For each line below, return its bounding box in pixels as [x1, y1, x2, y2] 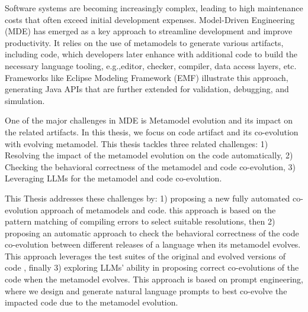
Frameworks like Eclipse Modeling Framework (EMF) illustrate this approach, [5, 71, 288, 83]
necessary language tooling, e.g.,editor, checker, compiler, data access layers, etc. [5, 59, 297, 71]
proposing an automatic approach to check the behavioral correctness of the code [5, 226, 299, 239]
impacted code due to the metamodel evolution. [5, 296, 178, 308]
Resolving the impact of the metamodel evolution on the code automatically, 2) [5, 149, 293, 161]
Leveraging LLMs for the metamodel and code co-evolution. [5, 172, 222, 184]
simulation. [5, 94, 45, 106]
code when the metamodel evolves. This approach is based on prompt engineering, [5, 273, 304, 285]
